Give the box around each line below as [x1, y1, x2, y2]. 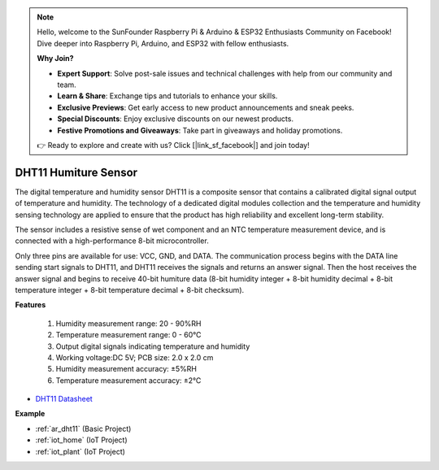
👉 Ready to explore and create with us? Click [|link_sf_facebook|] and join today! [37, 140, 310, 150]
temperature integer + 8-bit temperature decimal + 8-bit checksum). [15, 285, 245, 294]
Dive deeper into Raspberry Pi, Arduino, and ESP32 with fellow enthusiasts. [37, 38, 289, 48]
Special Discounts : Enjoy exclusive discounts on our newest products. [57, 114, 294, 124]
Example [15, 409, 46, 419]
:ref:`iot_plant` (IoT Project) [35, 446, 126, 456]
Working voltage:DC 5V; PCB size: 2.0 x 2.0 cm [55, 352, 214, 362]
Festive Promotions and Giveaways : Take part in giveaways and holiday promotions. [57, 125, 343, 135]
